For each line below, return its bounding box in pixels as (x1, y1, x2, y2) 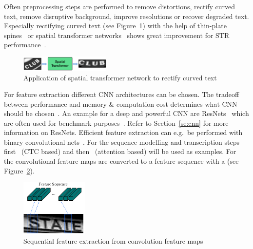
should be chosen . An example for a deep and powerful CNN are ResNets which (4, 108, 249, 118)
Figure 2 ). (4, 165, 35, 175)
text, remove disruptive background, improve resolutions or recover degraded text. (4, 11, 249, 21)
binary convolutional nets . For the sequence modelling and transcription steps (4, 136, 240, 147)
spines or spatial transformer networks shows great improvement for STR (4, 30, 230, 40)
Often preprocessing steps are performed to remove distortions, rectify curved (4, 1, 235, 11)
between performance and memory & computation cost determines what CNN (4, 98, 237, 109)
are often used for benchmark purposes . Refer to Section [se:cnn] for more (4, 117, 229, 128)
